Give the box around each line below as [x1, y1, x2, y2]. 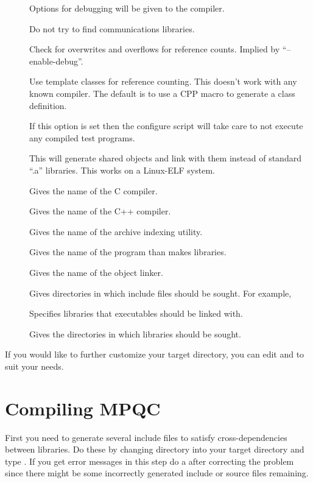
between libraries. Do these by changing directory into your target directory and [5, 443, 304, 456]
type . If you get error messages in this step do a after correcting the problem [5, 454, 294, 467]
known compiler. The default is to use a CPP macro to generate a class [29, 86, 295, 99]
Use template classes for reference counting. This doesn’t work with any [29, 75, 297, 88]
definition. [29, 99, 67, 111]
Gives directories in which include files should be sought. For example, [29, 286, 292, 299]
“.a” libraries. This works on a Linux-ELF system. [29, 163, 215, 176]
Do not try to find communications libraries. [29, 22, 195, 35]
